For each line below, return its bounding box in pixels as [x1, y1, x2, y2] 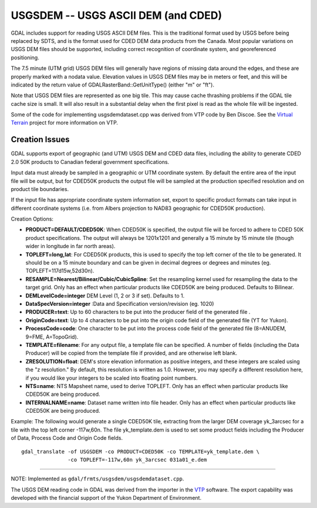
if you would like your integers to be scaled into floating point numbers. [25, 374, 198, 382]
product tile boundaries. [11, 185, 69, 192]
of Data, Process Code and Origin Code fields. [11, 435, 123, 442]
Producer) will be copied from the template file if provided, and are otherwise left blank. [25, 350, 238, 357]
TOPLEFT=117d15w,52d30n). [25, 268, 95, 275]
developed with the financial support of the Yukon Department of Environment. [11, 494, 202, 502]
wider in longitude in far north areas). [25, 243, 116, 250]
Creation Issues [11, 135, 70, 145]
